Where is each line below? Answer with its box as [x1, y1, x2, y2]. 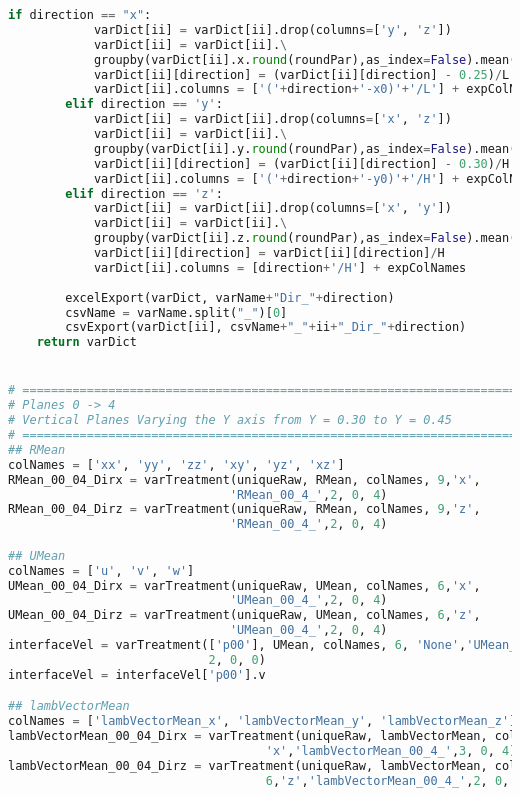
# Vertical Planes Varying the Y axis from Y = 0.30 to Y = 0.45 [8, 413, 452, 428]
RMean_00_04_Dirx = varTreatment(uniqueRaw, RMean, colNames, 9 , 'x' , [8, 472, 481, 487]
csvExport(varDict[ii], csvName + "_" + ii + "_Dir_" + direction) [65, 320, 467, 335]
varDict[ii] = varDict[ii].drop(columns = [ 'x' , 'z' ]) [93, 112, 452, 127]
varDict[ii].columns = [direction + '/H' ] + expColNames [93, 260, 467, 275]
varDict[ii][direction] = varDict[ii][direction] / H [93, 246, 445, 260]
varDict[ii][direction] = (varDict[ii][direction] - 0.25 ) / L [93, 67, 510, 82]
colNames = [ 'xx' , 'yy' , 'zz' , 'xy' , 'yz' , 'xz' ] [8, 457, 345, 472]
